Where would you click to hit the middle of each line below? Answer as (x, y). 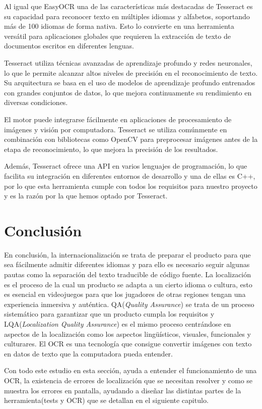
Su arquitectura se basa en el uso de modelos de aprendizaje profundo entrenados (130, 83)
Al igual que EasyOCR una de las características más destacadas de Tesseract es (128, 6)
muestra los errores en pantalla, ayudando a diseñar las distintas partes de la (123, 390)
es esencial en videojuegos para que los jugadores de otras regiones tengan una (125, 294)
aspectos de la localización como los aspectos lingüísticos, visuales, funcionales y (127, 334)
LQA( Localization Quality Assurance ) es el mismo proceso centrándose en (118, 323)
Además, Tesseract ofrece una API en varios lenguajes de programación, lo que (126, 166)
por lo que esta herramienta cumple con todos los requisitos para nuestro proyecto (131, 186)
